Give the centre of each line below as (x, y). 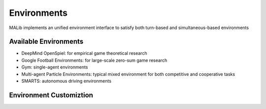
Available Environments (46, 42)
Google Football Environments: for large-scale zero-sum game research (94, 60)
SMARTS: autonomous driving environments (66, 81)
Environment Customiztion (51, 95)
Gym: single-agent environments (55, 67)
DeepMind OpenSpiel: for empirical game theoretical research (84, 53)
